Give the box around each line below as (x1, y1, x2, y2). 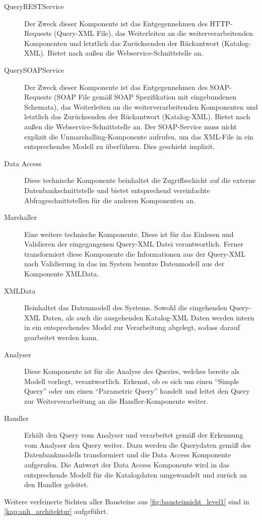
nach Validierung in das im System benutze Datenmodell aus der (24, 258, 225, 269)
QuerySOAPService (4, 64, 64, 75)
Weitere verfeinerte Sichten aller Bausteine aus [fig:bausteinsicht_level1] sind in (4, 496, 249, 506)
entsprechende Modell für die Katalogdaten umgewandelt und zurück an (24, 469, 247, 480)
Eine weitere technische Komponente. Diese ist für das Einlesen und (24, 228, 234, 239)
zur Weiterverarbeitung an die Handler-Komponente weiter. (24, 396, 209, 406)
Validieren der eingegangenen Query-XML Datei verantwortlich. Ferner (24, 239, 243, 249)
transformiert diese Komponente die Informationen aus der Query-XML (24, 248, 245, 259)
